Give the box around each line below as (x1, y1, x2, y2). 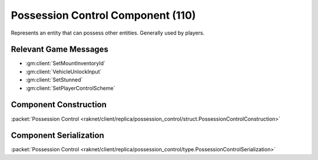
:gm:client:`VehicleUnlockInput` (25, 68, 102, 75)
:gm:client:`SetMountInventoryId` (25, 60, 106, 67)
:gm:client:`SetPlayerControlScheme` (25, 84, 115, 91)
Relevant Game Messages (11, 45, 109, 55)
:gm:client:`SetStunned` (25, 76, 83, 83)
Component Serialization (11, 131, 104, 141)
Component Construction (11, 100, 107, 110)
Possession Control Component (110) (11, 9, 196, 22)
